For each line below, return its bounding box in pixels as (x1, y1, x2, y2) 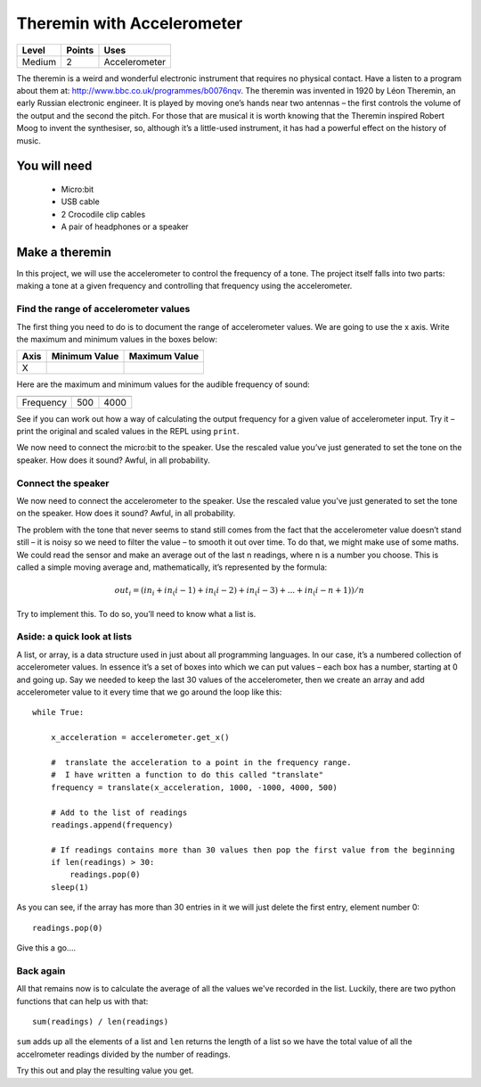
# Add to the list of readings (50, 807, 188, 818)
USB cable (61, 196, 100, 207)
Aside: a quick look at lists (16, 630, 133, 643)
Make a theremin (16, 244, 111, 259)
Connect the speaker (16, 477, 110, 490)
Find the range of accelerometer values (16, 303, 191, 316)
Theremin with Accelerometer (16, 13, 243, 33)
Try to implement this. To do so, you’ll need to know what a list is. (16, 608, 257, 619)
